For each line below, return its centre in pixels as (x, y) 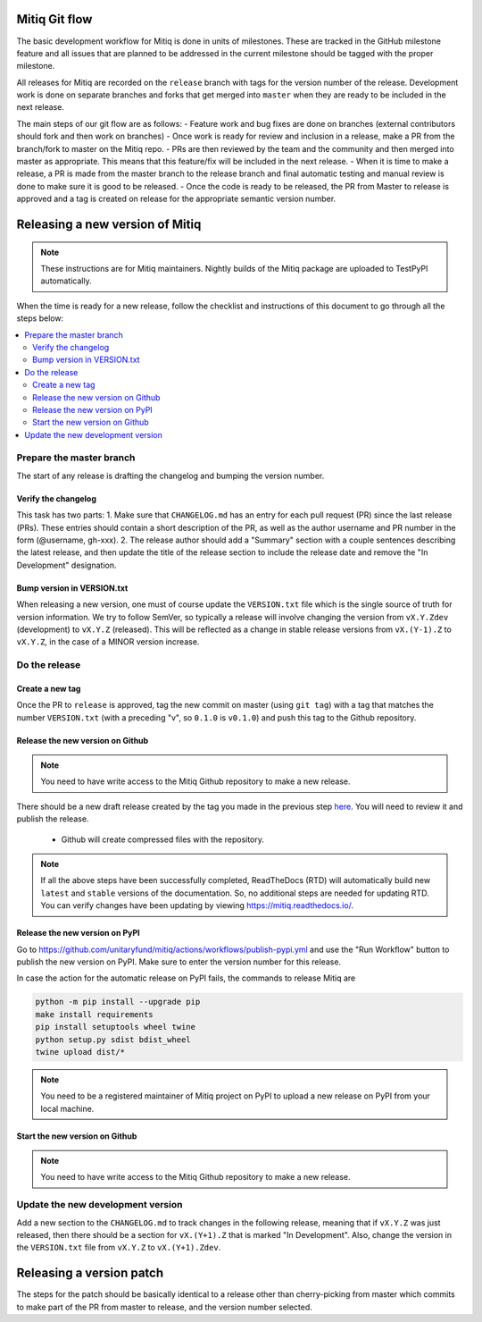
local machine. (67, 1108)
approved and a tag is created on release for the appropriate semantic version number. (176, 199)
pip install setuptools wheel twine (116, 1027)
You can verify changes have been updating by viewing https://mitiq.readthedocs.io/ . (197, 905)
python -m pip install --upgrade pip (118, 1002)
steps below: (40, 318)
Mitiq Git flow (54, 19)
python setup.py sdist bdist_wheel (113, 1040)
